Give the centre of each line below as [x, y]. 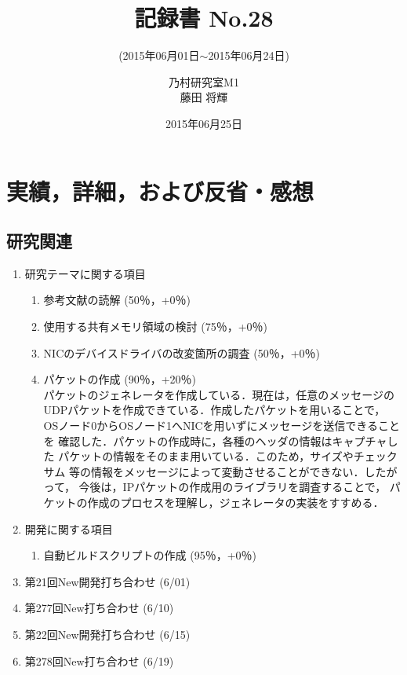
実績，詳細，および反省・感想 [160, 191]
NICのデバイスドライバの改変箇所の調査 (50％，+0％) [182, 352]
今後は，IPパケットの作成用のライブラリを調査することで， [233, 487]
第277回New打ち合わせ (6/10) [99, 608]
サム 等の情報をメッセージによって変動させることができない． [204, 471]
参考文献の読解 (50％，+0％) [117, 300]
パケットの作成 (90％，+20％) [120, 379]
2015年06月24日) [249, 55]
